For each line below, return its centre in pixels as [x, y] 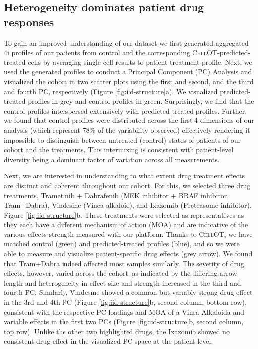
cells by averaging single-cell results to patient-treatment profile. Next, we [140, 62]
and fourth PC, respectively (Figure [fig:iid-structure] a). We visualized [111, 91]
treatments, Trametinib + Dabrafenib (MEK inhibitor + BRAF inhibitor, [117, 195]
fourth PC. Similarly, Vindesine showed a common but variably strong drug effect [128, 292]
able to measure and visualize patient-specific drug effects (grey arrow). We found [128, 254]
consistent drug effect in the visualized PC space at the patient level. [109, 341]
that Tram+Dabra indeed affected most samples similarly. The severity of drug [124, 263]
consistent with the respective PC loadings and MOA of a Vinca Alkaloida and [124, 312]
